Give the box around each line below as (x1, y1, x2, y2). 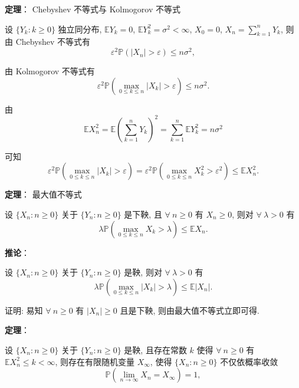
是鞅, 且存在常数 (124, 343, 187, 356)
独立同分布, (58, 22, 102, 35)
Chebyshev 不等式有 (15, 35, 91, 48)
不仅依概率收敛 (220, 355, 278, 367)
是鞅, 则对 (124, 266, 162, 278)
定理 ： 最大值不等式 (5, 188, 82, 200)
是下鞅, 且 (124, 208, 162, 220)
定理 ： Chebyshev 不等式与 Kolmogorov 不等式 (5, 3, 180, 15)
